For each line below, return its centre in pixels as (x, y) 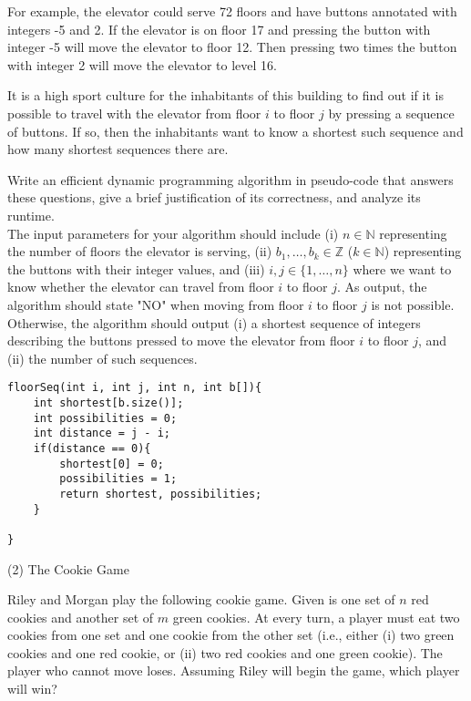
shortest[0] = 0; (112, 464)
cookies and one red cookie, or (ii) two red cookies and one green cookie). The (225, 652)
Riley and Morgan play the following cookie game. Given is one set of (201, 599)
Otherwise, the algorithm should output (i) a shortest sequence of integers (214, 322)
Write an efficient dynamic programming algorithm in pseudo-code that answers (230, 179)
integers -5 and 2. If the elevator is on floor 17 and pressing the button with (219, 29)
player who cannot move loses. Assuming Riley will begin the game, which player (234, 670)
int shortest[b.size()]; (108, 402)
